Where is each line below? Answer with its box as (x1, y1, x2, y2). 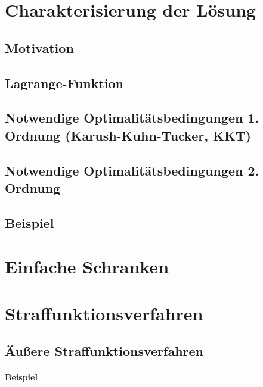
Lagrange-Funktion (5, 73, 123, 92)
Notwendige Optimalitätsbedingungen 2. (5, 161, 259, 179)
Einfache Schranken (5, 254, 169, 279)
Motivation (5, 38, 74, 57)
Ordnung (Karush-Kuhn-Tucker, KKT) (5, 126, 251, 144)
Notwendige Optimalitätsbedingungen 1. (5, 108, 259, 127)
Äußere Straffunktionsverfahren (5, 342, 204, 360)
